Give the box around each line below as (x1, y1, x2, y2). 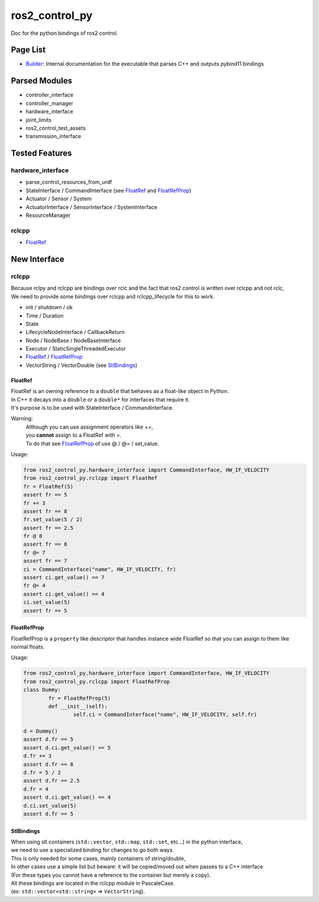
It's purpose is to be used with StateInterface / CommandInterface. (11, 404, 174, 411)
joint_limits (25, 116, 52, 124)
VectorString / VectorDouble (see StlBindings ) (25, 361, 138, 369)
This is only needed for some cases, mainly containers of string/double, (11, 855, 186, 862)
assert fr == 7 (23, 557, 67, 564)
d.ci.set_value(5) (23, 802, 77, 809)
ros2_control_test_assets (25, 124, 86, 131)
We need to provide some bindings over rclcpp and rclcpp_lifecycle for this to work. (11, 293, 215, 300)
